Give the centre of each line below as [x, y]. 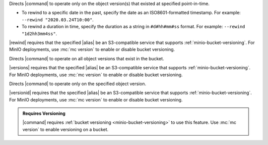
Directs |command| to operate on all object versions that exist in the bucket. [87, 58]
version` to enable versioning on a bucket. [66, 129]
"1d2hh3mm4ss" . [39, 33]
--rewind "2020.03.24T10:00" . [58, 19]
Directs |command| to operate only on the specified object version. [78, 84]
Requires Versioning [44, 113]
